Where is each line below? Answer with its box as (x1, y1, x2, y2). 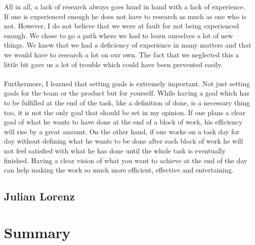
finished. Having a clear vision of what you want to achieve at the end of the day (4, 155, 248, 165)
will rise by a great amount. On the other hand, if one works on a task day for (4, 126, 240, 136)
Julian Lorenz (4, 189, 75, 204)
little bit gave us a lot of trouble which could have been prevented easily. (4, 59, 223, 69)
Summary (4, 222, 71, 242)
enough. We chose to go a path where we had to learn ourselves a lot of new (4, 30, 233, 40)
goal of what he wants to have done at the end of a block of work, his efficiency (4, 117, 243, 127)
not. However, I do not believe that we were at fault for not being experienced (4, 21, 239, 31)
